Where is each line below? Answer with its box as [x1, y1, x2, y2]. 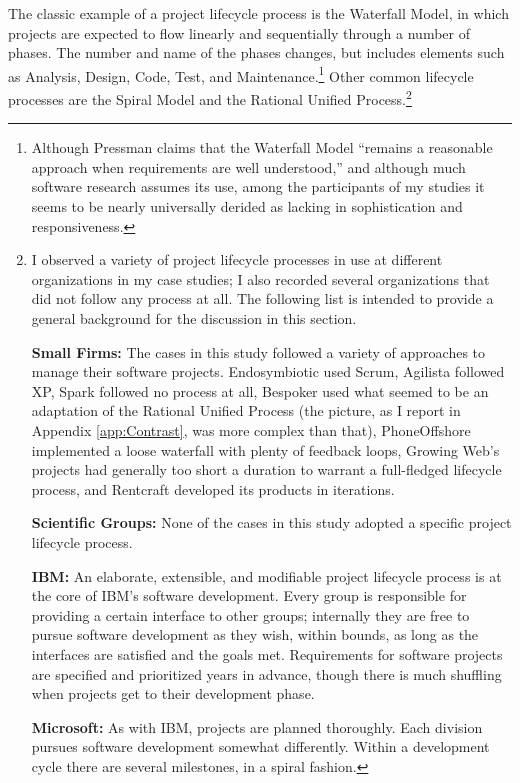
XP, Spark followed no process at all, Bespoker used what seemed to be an [31, 380, 489, 401]
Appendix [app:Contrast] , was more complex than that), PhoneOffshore [31, 420, 471, 440]
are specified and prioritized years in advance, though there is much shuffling [31, 663, 502, 684]
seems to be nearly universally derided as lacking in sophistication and [31, 196, 463, 217]
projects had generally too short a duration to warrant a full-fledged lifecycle [31, 459, 502, 480]
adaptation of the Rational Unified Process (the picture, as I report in [31, 400, 461, 421]
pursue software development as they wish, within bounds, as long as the [31, 624, 479, 645]
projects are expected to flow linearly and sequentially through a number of [8, 22, 470, 43]
